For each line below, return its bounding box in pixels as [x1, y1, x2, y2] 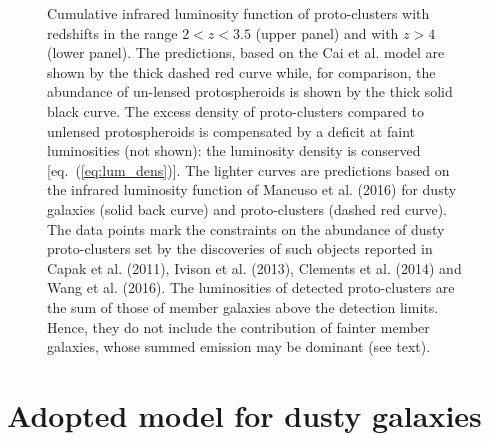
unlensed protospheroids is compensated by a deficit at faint [47, 120, 415, 141]
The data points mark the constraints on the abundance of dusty [47, 218, 445, 239]
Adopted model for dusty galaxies [7, 394, 482, 435]
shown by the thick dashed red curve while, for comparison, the [47, 61, 436, 82]
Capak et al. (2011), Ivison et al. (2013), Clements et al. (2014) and [47, 257, 462, 278]
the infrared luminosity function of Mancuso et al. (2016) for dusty [47, 179, 457, 200]
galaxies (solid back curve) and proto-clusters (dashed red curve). [47, 198, 447, 219]
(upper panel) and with [255, 22, 399, 43]
